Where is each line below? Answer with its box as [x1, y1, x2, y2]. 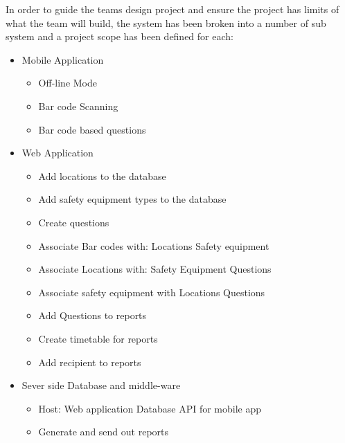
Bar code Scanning [38, 98, 118, 113]
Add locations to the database [38, 168, 166, 183]
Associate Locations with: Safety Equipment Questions [38, 262, 272, 276]
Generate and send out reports [38, 424, 169, 439]
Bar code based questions [38, 122, 146, 136]
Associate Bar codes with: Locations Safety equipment [38, 238, 269, 253]
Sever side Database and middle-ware [21, 378, 181, 392]
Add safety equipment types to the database [38, 192, 227, 206]
